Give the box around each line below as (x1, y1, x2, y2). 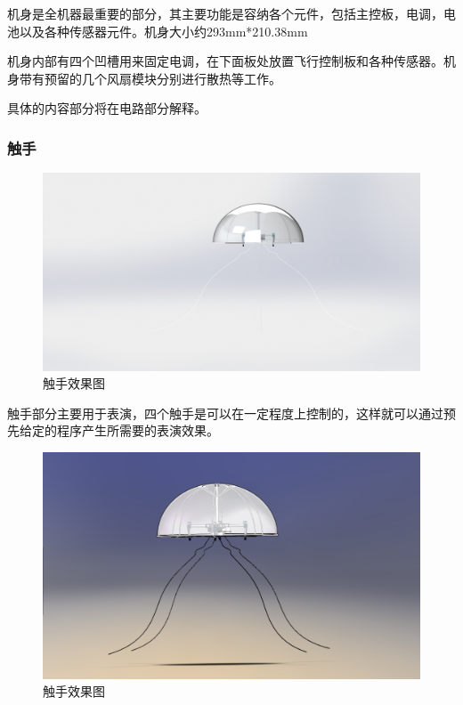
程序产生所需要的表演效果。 (56, 421, 219, 440)
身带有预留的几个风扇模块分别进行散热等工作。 (7, 69, 281, 87)
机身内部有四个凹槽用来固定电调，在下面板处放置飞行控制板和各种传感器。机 (7, 52, 456, 70)
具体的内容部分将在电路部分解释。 (7, 99, 207, 117)
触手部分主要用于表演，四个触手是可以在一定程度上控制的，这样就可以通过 (7, 403, 443, 422)
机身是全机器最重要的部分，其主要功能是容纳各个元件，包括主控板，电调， (7, 4, 443, 22)
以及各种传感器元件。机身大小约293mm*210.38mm (19, 21, 308, 40)
